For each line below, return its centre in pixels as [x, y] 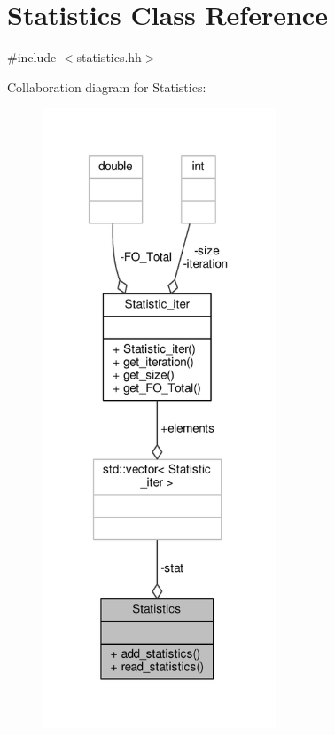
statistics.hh [109, 57]
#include [32, 57]
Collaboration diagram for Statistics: [107, 86]
